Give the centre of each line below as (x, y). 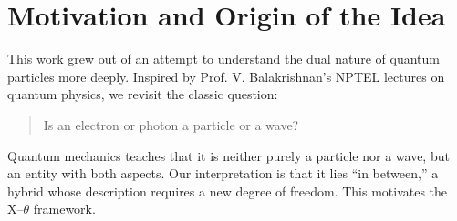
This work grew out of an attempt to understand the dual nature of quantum (224, 59)
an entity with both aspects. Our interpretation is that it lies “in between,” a (223, 173)
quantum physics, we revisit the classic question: (143, 94)
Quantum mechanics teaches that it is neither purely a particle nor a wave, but (228, 155)
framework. (64, 209)
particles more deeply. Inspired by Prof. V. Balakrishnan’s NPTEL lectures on (226, 76)
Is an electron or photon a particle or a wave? (171, 124)
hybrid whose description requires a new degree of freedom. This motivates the (228, 191)
